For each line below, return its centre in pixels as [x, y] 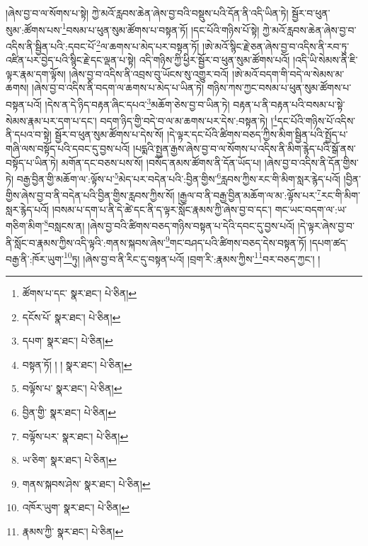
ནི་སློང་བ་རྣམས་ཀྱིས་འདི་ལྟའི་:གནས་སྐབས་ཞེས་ [86, 242]
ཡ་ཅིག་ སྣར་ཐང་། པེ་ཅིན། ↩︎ [69, 460]
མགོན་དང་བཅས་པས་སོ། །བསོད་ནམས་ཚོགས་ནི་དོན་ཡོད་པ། [161, 162]
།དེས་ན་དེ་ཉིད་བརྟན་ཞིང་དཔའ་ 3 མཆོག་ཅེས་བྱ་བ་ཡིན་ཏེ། [137, 103]
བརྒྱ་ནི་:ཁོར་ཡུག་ [35, 258]
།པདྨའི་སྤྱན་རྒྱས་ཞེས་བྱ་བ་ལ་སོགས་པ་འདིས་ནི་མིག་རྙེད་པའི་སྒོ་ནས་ [245, 148]
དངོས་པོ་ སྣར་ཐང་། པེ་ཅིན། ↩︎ [71, 317]
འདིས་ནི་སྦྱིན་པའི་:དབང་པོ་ [51, 46]
